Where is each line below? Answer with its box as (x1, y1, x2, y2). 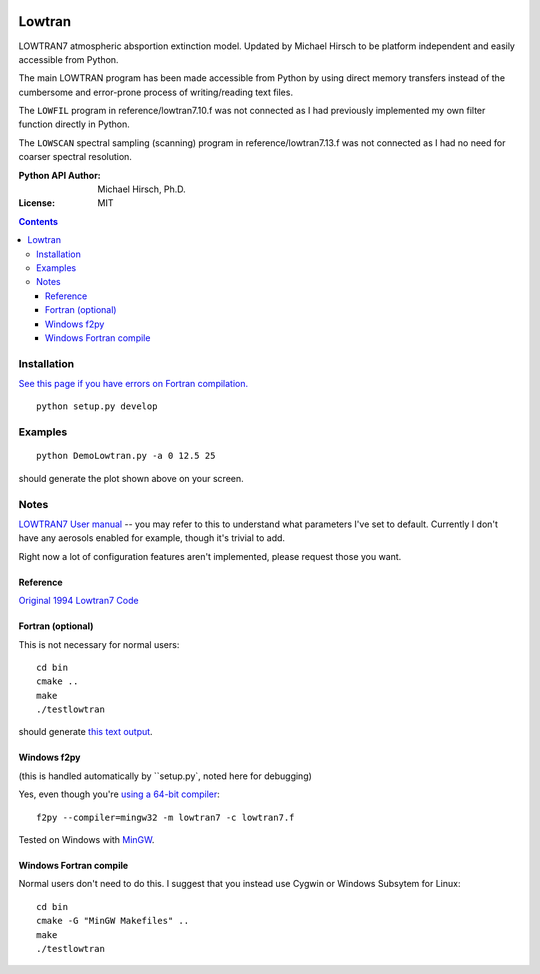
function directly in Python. (18, 118, 130, 130)
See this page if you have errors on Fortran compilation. (18, 378, 249, 390)
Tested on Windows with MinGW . (18, 834, 155, 846)
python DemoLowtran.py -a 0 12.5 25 (36, 450, 216, 462)
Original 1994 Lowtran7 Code (18, 595, 139, 607)
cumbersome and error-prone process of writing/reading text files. (18, 86, 294, 98)
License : (18, 197, 55, 209)
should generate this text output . (18, 726, 154, 738)
